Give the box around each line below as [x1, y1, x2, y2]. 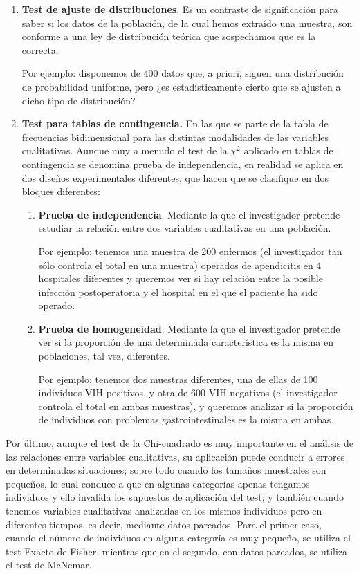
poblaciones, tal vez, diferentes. [38, 349, 170, 363]
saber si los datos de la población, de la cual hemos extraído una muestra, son [21, 15, 353, 30]
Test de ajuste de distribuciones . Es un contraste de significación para [21, 2, 338, 16]
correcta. [21, 42, 59, 57]
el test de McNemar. [6, 557, 92, 572]
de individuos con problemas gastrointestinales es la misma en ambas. [38, 412, 334, 427]
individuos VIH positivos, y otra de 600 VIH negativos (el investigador [38, 385, 338, 400]
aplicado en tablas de [243, 143, 333, 158]
